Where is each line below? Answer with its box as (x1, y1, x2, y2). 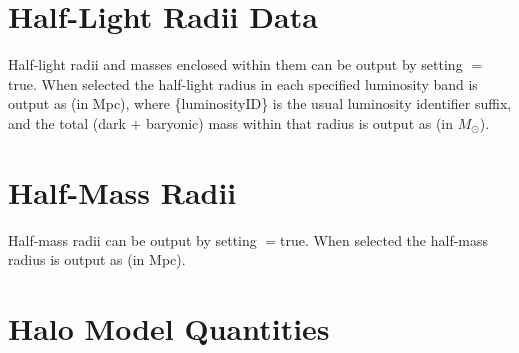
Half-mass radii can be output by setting (8, 229, 257, 250)
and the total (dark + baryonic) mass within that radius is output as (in (8, 112, 454, 133)
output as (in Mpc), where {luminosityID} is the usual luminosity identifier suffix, (8, 93, 512, 114)
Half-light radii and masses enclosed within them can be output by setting (8, 54, 463, 75)
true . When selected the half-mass (280, 229, 489, 250)
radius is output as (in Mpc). (8, 249, 186, 270)
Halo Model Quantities (8, 308, 330, 348)
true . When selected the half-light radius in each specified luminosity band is (8, 73, 478, 94)
